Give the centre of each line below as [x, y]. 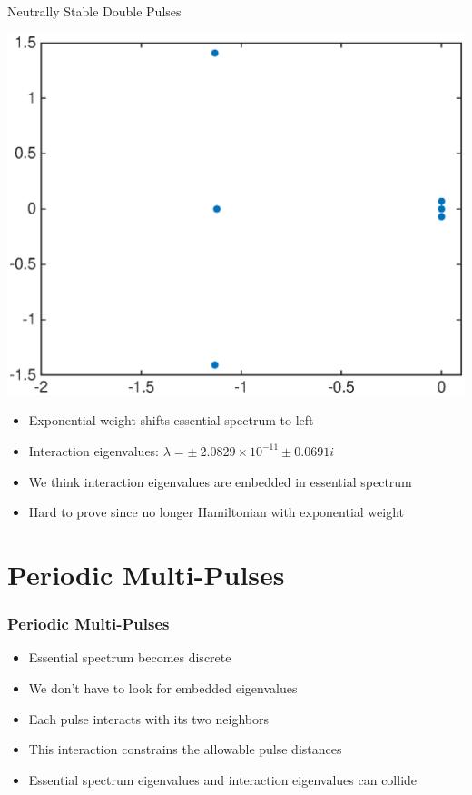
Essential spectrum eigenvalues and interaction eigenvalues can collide [223, 779]
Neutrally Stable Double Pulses [94, 11]
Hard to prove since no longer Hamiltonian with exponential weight [216, 512]
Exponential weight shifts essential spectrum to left [171, 420]
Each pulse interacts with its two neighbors [149, 718]
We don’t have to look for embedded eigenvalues [163, 687]
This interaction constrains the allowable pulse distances [185, 749]
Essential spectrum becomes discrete [130, 657]
